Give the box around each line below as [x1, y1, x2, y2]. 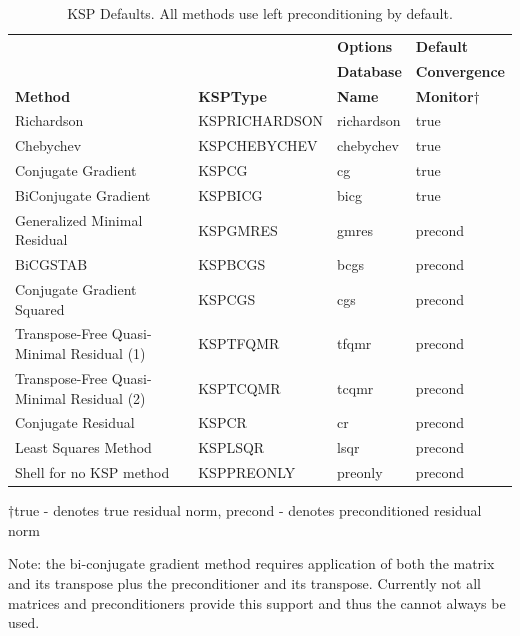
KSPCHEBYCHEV [198, 135, 318, 156]
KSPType [198, 85, 267, 106]
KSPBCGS [198, 254, 266, 275]
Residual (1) [70, 343, 146, 364]
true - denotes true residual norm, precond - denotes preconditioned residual [14, 500, 482, 521]
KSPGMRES [198, 219, 278, 240]
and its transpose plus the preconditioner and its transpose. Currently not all [8, 572, 481, 593]
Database [337, 60, 402, 81]
